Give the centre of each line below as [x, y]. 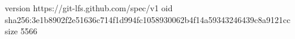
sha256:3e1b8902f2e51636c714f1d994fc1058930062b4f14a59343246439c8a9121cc [148, 19]
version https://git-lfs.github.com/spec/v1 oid [89, 8]
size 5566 [21, 31]
